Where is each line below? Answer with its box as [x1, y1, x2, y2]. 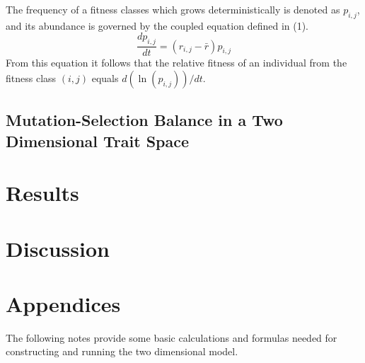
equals [91, 70, 119, 85]
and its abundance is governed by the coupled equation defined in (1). [6, 18, 309, 33]
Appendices [6, 289, 121, 318]
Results [6, 178, 79, 207]
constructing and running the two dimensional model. [6, 344, 238, 359]
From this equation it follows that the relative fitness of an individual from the [6, 55, 347, 70]
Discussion [6, 234, 110, 263]
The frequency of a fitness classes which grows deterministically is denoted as [6, 2, 340, 16]
